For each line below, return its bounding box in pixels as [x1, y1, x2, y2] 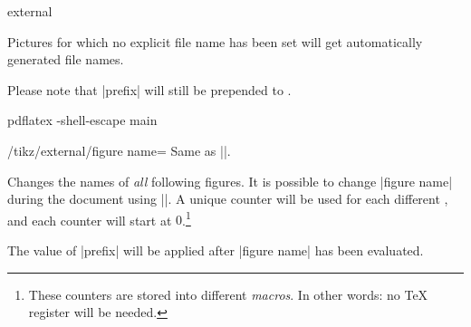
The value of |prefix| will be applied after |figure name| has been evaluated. [7, 241, 424, 259]
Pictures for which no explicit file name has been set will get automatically [7, 32, 423, 51]
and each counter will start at [7, 210, 172, 229]
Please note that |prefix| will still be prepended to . [7, 80, 292, 99]
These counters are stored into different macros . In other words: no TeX [28, 284, 428, 303]
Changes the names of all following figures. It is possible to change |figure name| [7, 171, 453, 190]
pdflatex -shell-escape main [7, 111, 158, 130]
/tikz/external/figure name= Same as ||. [7, 140, 231, 159]
